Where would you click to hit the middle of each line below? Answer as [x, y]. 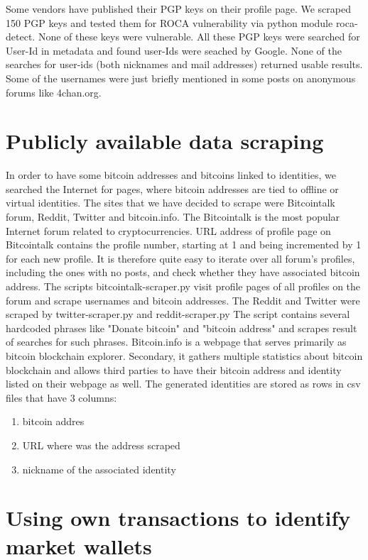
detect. [21, 37]
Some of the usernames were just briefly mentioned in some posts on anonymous [181, 78]
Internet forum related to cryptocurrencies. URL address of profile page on [168, 230]
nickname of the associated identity [99, 469]
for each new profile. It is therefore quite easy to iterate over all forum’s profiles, [180, 258]
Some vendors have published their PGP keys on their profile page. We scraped [178, 9]
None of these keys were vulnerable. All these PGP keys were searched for [199, 37]
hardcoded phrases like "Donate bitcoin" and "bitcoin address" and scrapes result [182, 328]
